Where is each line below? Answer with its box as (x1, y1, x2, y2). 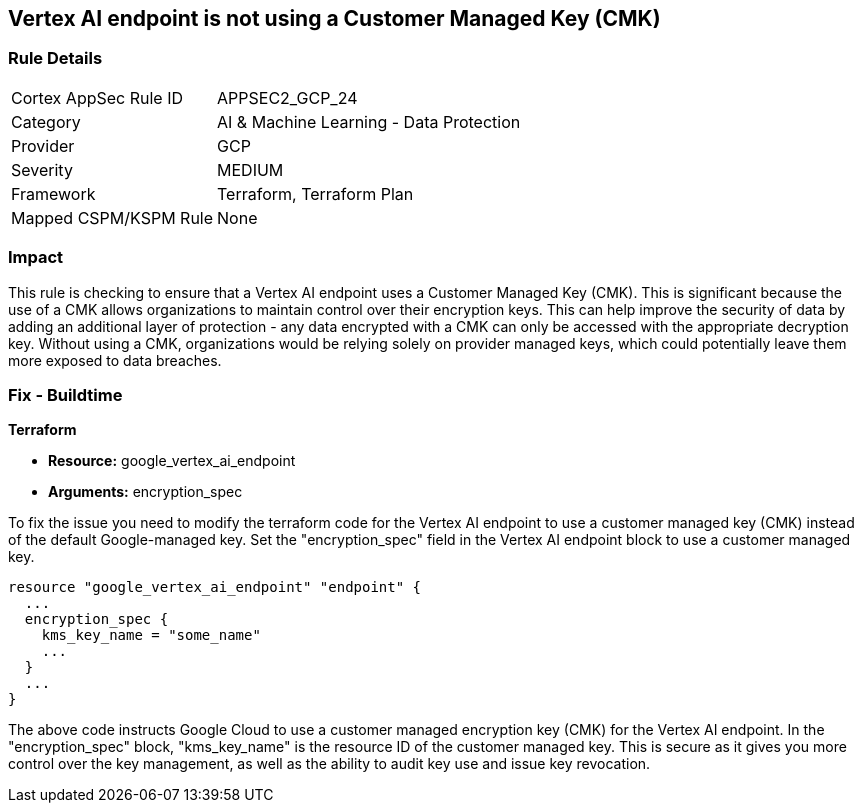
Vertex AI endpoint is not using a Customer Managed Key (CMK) (8, 6, 661, 31)
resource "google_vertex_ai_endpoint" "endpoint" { (8, 579, 422, 596)
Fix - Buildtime (8, 384, 123, 405)
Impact (8, 247, 64, 268)
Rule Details (8, 48, 103, 69)
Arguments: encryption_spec (48, 483, 243, 501)
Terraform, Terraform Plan (217, 183, 414, 204)
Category (11, 111, 81, 132)
